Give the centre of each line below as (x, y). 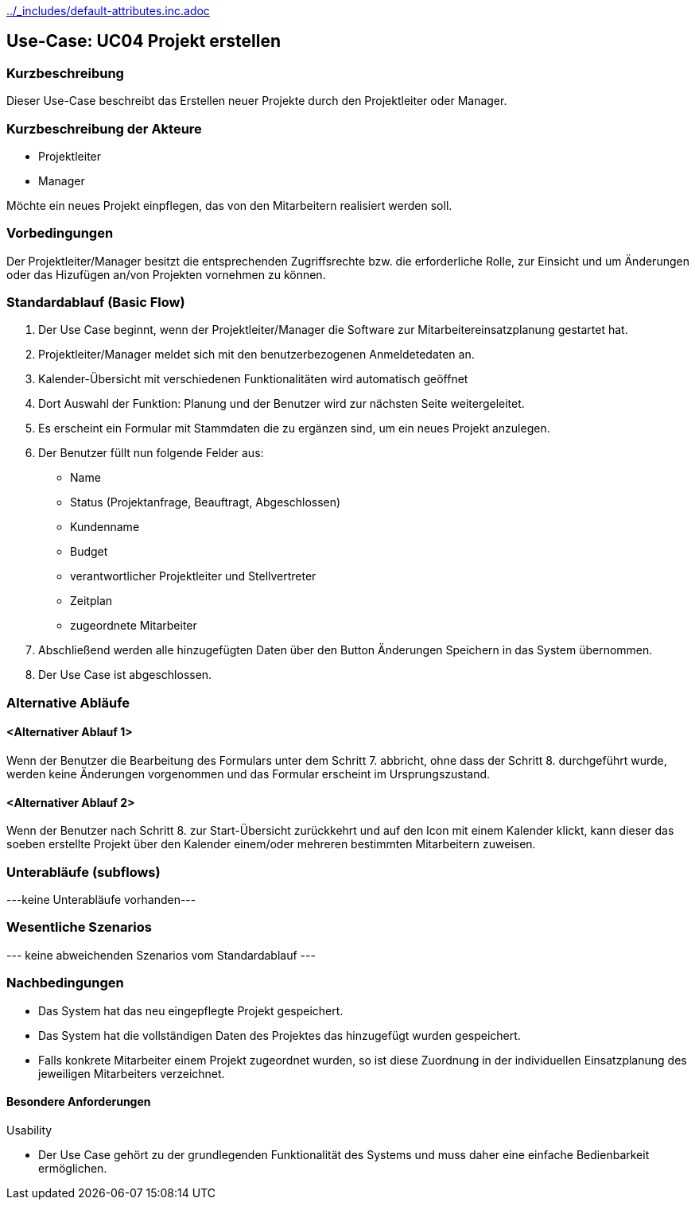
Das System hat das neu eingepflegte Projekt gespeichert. (191, 1010)
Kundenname (105, 527)
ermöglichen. (73, 1168)
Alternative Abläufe (68, 702)
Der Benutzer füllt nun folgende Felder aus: (151, 453)
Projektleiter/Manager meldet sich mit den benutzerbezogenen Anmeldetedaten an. (256, 355)
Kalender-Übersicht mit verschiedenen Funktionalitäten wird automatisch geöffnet (253, 379)
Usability (29, 1130)
